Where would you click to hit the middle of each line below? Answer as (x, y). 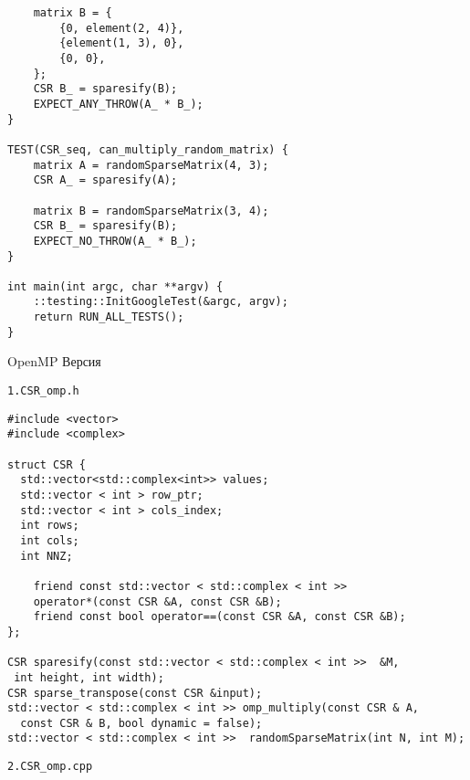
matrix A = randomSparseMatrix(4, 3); (151, 165)
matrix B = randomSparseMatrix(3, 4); (151, 211)
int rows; (50, 526)
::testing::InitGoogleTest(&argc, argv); (161, 302)
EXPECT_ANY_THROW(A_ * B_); (118, 104)
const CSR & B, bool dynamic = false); (141, 723)
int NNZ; (47, 556)
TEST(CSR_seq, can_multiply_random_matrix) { (148, 149)
